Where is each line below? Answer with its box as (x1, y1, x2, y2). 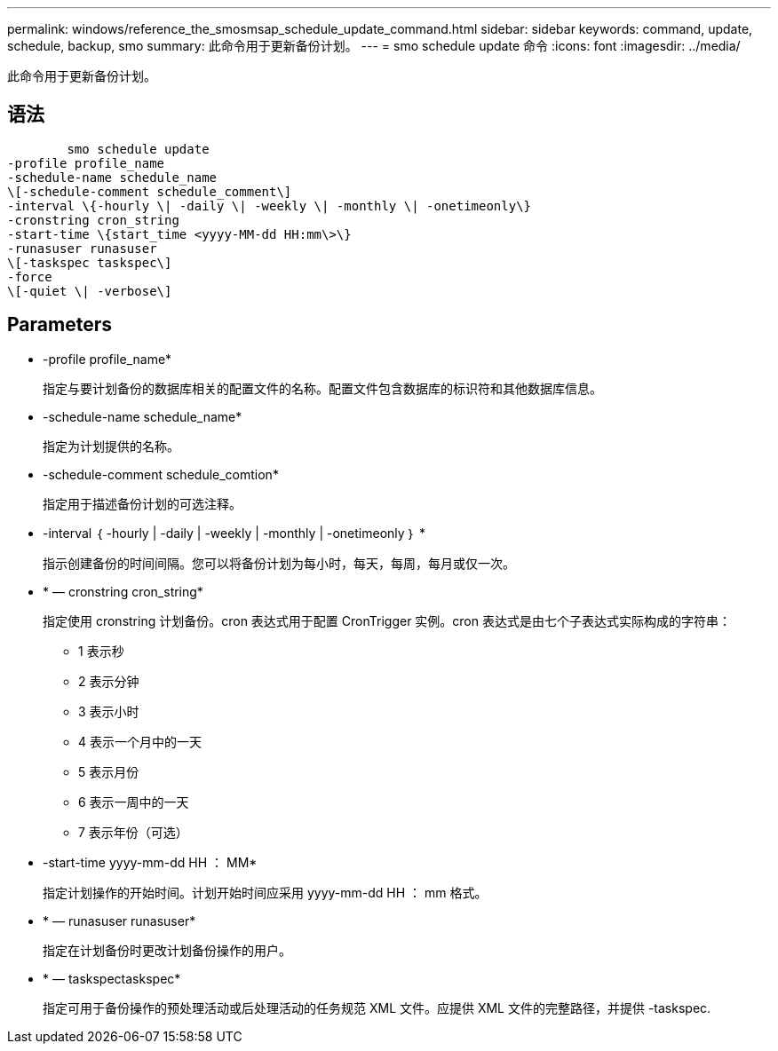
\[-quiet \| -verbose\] (7, 283, 172, 298)
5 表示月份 (78, 763, 139, 779)
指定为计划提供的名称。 (43, 438, 179, 454)
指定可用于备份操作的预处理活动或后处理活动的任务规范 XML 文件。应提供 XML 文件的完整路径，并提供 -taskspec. (43, 1000, 711, 1015)
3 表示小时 (78, 703, 139, 719)
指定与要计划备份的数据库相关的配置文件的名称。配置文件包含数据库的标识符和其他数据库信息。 (43, 380, 602, 396)
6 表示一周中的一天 (78, 794, 189, 810)
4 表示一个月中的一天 (78, 733, 202, 749)
